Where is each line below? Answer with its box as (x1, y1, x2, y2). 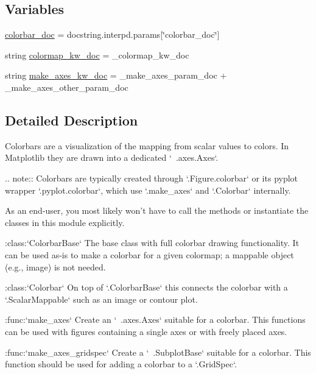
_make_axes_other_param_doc (5, 80, 128, 93)
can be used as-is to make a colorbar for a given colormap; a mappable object (5, 248, 294, 261)
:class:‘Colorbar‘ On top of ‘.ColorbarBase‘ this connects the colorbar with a (5, 281, 288, 294)
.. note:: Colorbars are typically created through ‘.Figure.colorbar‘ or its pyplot (5, 171, 298, 184)
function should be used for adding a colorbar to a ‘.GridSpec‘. (5, 358, 237, 370)
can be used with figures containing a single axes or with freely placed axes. (5, 325, 287, 337)
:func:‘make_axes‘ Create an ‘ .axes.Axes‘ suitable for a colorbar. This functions (5, 313, 306, 326)
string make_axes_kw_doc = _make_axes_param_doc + (5, 69, 227, 82)
